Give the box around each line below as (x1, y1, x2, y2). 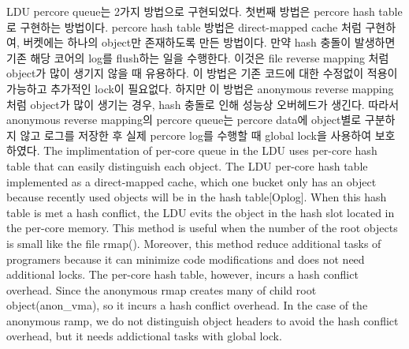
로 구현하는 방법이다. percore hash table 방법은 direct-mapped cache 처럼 (6, 18, 362, 35)
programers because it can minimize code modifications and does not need (6, 250, 365, 267)
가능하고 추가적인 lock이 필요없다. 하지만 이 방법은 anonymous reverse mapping (6, 80, 394, 96)
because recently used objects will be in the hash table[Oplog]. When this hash (6, 189, 387, 205)
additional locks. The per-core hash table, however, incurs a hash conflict (6, 266, 359, 283)
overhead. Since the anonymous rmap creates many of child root (6, 281, 317, 298)
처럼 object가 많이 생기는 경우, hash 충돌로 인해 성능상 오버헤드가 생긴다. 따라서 (6, 96, 400, 112)
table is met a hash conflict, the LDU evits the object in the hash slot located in (6, 204, 395, 220)
